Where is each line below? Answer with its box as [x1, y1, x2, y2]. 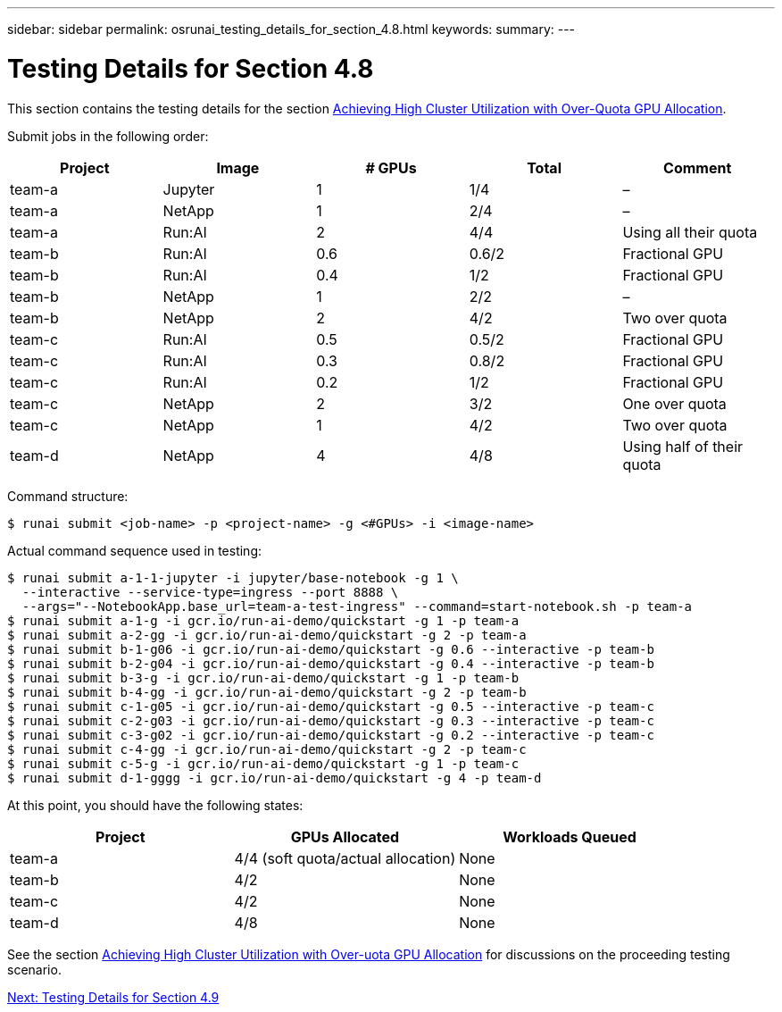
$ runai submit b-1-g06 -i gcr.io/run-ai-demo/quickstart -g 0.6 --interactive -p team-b [7, 641, 654, 657]
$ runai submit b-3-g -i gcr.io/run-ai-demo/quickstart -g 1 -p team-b [7, 670, 520, 685]
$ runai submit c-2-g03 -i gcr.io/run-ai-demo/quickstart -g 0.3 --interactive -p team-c [7, 713, 654, 728]
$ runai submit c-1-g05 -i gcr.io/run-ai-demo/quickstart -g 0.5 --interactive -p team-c [7, 698, 654, 714]
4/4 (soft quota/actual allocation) [234, 849, 456, 867]
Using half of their [622, 437, 744, 456]
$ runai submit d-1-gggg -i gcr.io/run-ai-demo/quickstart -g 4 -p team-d [7, 770, 542, 785]
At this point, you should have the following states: [7, 797, 304, 813]
